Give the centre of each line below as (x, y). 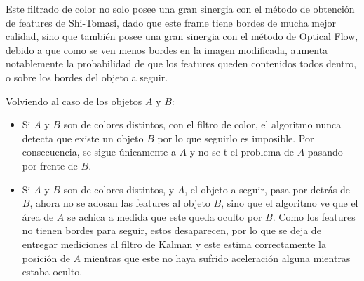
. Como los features (314, 216)
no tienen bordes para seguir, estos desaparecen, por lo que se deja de (171, 230)
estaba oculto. (52, 272)
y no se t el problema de (242, 152)
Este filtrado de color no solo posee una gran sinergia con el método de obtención (180, 8)
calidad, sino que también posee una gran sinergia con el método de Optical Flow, (182, 36)
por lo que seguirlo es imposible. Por (236, 138)
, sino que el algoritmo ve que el (290, 203)
